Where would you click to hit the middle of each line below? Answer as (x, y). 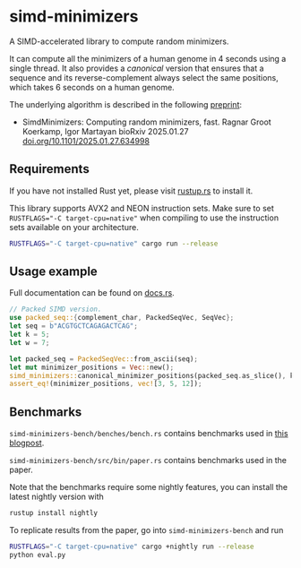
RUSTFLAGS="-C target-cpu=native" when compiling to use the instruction (144, 218)
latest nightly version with (57, 497)
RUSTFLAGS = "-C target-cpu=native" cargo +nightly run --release (132, 546)
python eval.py (38, 555)
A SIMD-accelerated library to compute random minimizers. (119, 41)
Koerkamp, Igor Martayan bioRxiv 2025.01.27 (105, 131)
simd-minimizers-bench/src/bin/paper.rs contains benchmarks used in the (148, 460)
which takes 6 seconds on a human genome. (92, 87)
